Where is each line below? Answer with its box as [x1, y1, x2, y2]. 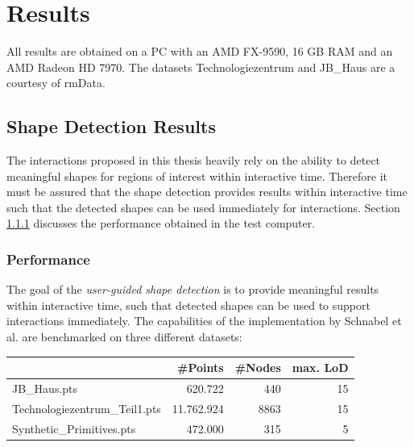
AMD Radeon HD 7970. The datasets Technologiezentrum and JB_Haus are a [6, 58, 395, 75]
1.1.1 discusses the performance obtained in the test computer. [6, 215, 316, 232]
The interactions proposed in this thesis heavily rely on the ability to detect [6, 152, 381, 169]
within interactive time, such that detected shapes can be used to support [6, 296, 371, 313]
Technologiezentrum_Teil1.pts [12, 399, 161, 416]
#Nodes [234, 359, 281, 376]
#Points [177, 359, 224, 376]
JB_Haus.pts [12, 380, 78, 397]
